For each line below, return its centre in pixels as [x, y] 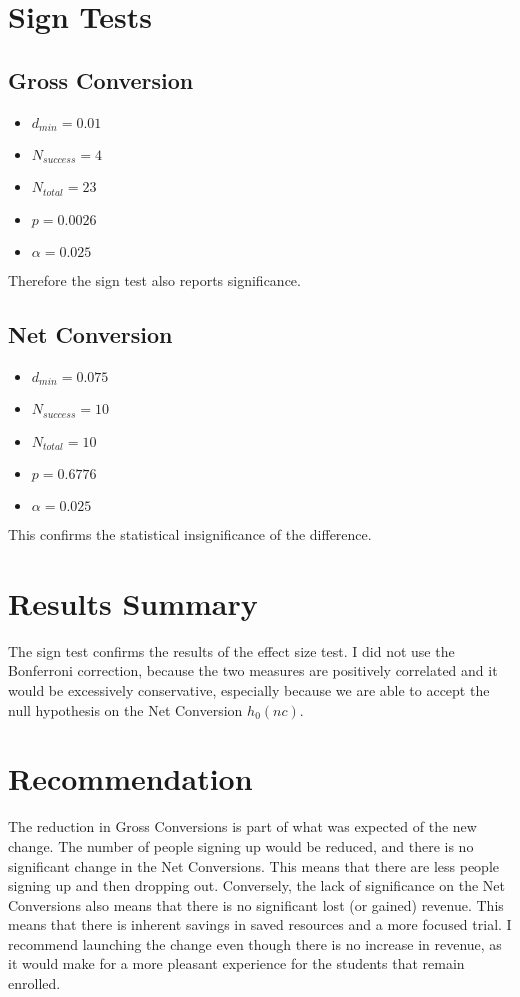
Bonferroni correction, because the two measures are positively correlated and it [253, 670]
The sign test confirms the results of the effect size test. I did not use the [231, 650]
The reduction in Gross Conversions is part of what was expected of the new [242, 826]
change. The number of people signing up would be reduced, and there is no [241, 845]
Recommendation [130, 778]
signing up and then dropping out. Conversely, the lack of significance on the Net [256, 885]
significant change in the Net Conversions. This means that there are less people [253, 865]
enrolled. [34, 983]
